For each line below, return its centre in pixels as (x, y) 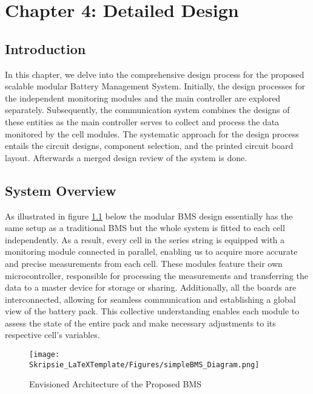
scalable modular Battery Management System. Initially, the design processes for (155, 86)
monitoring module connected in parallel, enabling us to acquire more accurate (151, 251)
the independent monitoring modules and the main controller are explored (143, 98)
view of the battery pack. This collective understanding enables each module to (152, 311)
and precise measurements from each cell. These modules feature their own (144, 263)
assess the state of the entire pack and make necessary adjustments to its (140, 323)
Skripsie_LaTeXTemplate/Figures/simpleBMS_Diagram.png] (144, 365)
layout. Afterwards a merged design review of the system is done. (126, 157)
